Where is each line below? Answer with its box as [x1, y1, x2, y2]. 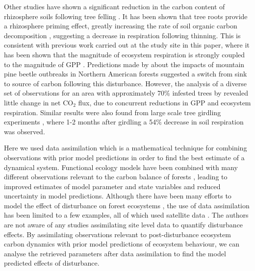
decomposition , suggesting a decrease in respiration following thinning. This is [4, 30, 241, 40]
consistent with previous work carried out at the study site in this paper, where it [4, 40, 250, 50]
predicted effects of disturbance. [4, 258, 100, 268]
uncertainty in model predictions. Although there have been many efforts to [4, 191, 231, 201]
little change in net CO [4, 97, 74, 107]
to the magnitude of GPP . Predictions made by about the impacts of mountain [4, 59, 245, 69]
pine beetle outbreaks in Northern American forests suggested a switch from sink [4, 69, 247, 79]
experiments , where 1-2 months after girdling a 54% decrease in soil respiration [4, 117, 244, 127]
